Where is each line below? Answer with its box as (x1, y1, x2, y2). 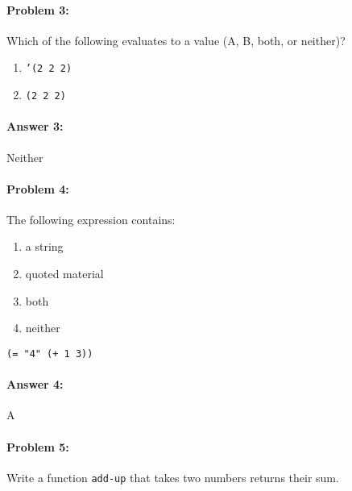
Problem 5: (6, 438, 69, 455)
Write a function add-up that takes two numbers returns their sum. (6, 468, 339, 485)
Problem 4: (6, 180, 69, 197)
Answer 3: (6, 118, 64, 135)
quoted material (25, 265, 104, 282)
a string (25, 238, 64, 255)
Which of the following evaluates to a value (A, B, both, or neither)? (6, 31, 346, 48)
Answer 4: (6, 376, 64, 393)
